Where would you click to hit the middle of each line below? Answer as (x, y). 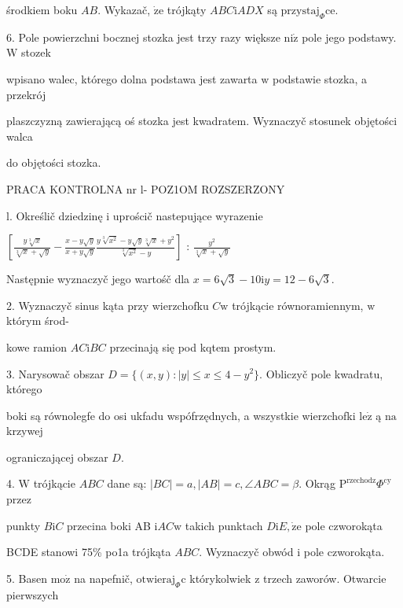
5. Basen (27, 578)
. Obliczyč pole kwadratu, (321, 373)
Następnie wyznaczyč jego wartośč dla (98, 279)
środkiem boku (42, 9)
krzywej (25, 431)
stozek (36, 52)
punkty (24, 525)
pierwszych (33, 594)
